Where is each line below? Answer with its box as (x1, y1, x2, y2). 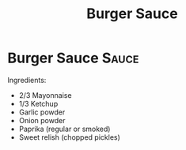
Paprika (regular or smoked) (18, 124, 111, 133)
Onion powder (18, 115, 66, 125)
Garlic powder (18, 107, 66, 117)
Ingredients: (7, 75, 47, 84)
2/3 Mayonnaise (18, 90, 72, 99)
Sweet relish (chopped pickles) (18, 132, 120, 142)
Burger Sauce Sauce (7, 49, 139, 67)
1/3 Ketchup (18, 99, 59, 108)
